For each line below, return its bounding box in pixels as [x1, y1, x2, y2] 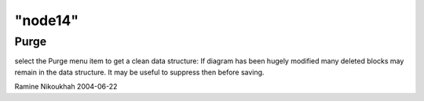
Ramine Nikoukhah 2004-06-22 [14, 82, 118, 92]
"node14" [14, 12, 79, 29]
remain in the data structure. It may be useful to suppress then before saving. [14, 67, 265, 77]
